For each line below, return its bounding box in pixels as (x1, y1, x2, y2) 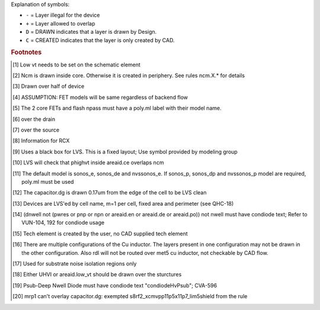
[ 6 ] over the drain (12, 116, 56, 123)
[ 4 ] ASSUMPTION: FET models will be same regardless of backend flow (12, 94, 188, 101)
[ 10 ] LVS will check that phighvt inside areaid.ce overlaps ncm (12, 159, 164, 166)
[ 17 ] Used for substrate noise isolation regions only (12, 260, 137, 267)
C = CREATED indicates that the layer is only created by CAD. (25, 36, 175, 44)
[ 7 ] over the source (12, 126, 59, 133)
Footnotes (11, 48, 42, 56)
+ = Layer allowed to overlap (25, 20, 95, 27)
